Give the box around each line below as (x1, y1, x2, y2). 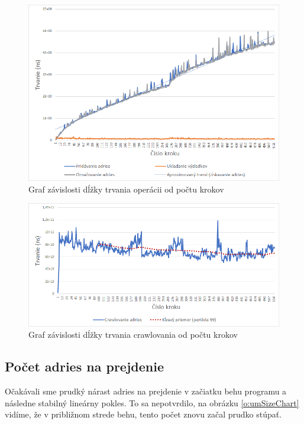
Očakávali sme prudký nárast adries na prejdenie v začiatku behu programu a (5, 385, 287, 397)
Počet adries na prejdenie (5, 357, 164, 376)
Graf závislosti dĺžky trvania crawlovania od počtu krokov (28, 328, 238, 341)
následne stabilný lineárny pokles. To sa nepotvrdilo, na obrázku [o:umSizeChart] (5, 396, 299, 409)
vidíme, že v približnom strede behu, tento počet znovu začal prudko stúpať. (5, 408, 282, 420)
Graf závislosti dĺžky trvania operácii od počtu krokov (28, 182, 224, 195)
